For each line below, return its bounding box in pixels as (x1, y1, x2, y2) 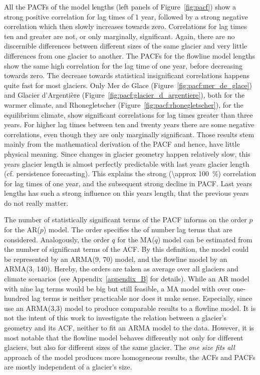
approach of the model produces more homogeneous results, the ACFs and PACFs (4, 351, 255, 362)
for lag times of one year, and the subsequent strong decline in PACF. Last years (4, 178, 252, 188)
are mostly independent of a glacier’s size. (4, 361, 132, 372)
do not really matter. (4, 197, 69, 208)
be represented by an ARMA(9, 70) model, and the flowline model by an (4, 253, 227, 264)
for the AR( (4, 224, 40, 235)
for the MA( (117, 234, 155, 244)
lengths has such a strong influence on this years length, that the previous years (4, 188, 249, 198)
